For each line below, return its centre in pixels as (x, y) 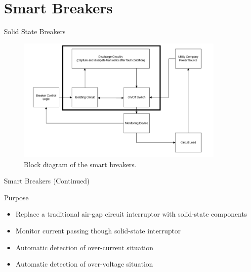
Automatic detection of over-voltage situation (84, 264)
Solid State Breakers (35, 31)
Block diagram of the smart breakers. (80, 164)
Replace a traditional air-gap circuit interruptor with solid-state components (131, 214)
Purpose (16, 197)
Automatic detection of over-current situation (84, 247)
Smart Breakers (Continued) (47, 181)
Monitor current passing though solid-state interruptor (98, 230)
